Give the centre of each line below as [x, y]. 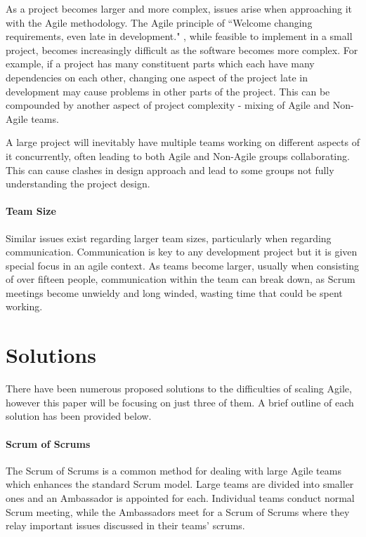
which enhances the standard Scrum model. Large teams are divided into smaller [180, 484]
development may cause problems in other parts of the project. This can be [168, 91]
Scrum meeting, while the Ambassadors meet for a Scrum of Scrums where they [178, 511]
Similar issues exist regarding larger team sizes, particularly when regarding [169, 238]
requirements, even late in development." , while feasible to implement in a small [179, 36]
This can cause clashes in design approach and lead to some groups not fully [170, 170]
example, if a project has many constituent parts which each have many [160, 64]
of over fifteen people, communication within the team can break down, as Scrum [181, 279]
